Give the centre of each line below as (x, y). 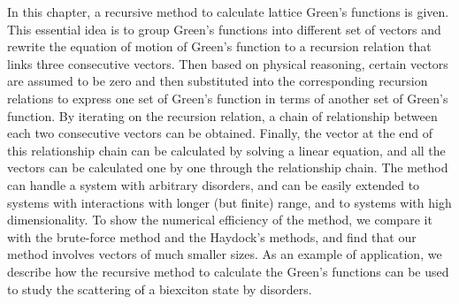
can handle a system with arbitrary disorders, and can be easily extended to (214, 184)
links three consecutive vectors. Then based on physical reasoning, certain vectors (228, 63)
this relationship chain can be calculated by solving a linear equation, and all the (226, 150)
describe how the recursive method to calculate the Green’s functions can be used (228, 271)
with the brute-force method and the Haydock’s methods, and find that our (212, 236)
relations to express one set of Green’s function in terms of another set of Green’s (228, 98)
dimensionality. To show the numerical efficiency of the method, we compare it (220, 220)
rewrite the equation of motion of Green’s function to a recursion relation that (219, 46)
